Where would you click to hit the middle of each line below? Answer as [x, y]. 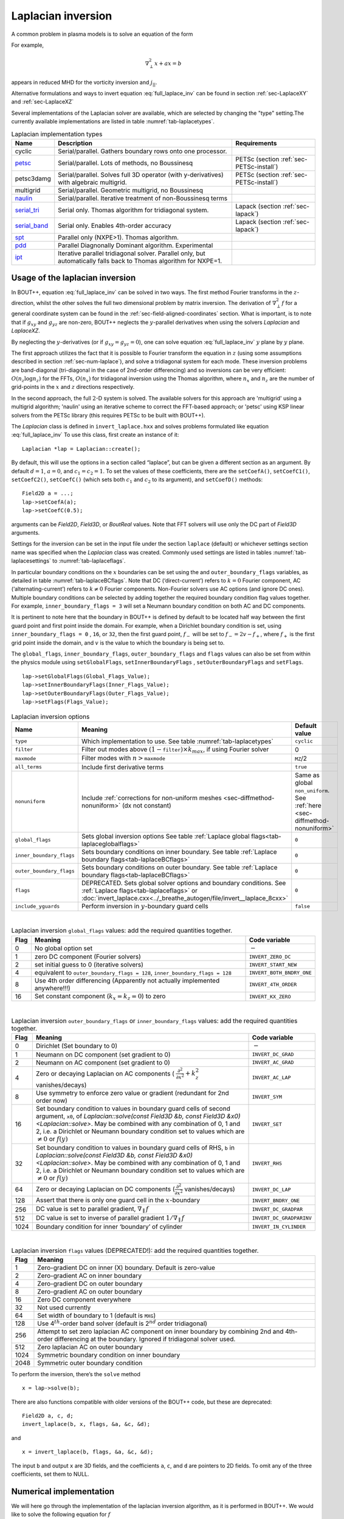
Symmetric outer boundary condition [90, 1363]
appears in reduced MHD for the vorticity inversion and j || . [84, 83]
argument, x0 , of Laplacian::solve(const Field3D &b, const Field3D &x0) [138, 1116]
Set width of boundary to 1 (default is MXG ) [97, 1315]
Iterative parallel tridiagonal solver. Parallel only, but [132, 253]
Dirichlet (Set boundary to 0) [77, 1046]
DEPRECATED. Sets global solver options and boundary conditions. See [184, 883]
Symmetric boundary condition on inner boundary [109, 1355]
